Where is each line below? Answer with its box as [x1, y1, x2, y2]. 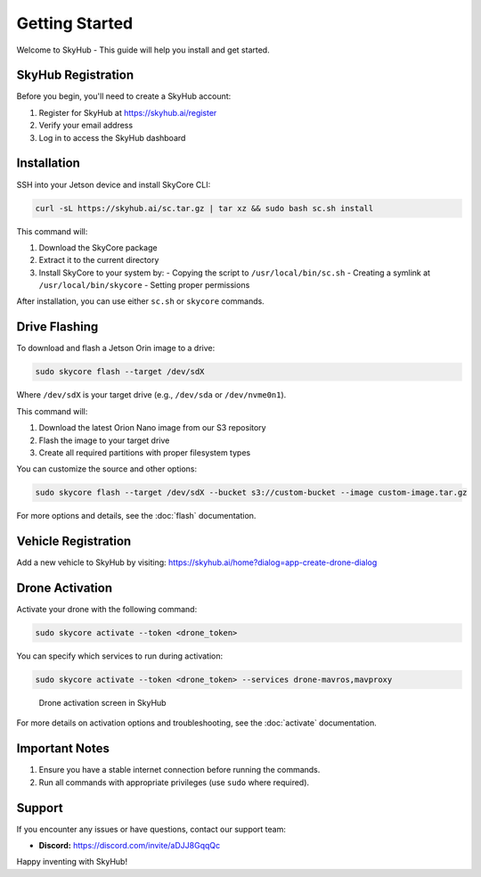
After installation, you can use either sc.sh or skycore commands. [16, 296, 265, 307]
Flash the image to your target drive [38, 435, 170, 446]
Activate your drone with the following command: [16, 604, 198, 615]
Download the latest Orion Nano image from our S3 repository [38, 422, 266, 433]
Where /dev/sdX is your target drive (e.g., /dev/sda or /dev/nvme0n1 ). [16, 389, 287, 400]
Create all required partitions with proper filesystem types [38, 447, 251, 458]
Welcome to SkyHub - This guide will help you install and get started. [16, 45, 271, 55]
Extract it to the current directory [38, 255, 159, 266]
